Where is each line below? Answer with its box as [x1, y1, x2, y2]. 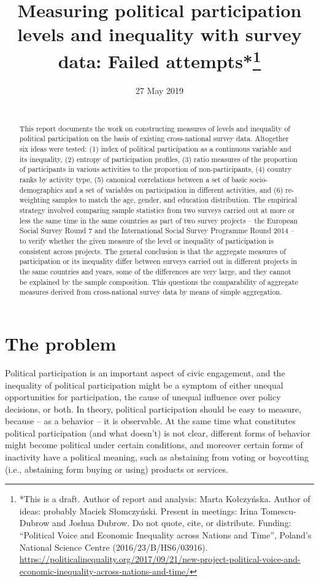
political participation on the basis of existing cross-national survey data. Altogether [19, 133, 289, 144]
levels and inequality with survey [17, 21, 302, 47]
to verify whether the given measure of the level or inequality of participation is [19, 236, 274, 246]
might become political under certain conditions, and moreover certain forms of [5, 438, 303, 451]
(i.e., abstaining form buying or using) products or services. [5, 462, 228, 475]
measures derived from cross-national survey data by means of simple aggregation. [19, 287, 282, 297]
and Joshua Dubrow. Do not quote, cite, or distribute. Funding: [52, 516, 291, 529]
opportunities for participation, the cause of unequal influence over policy [5, 390, 281, 403]
